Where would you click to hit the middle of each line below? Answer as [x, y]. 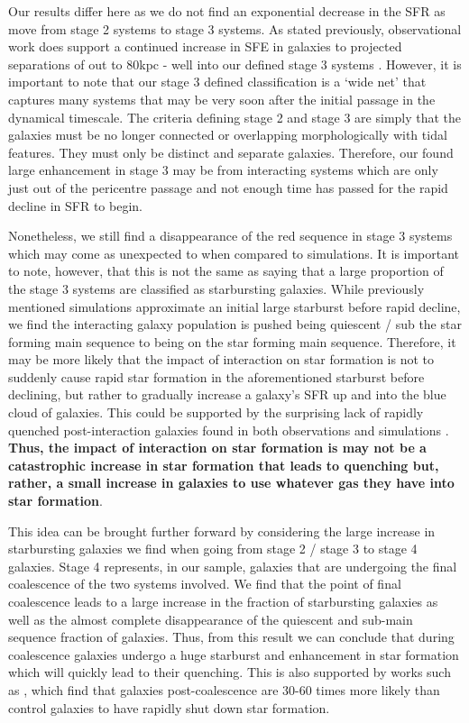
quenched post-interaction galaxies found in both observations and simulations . [229, 430]
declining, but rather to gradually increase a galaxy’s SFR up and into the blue [227, 394]
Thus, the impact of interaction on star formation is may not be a [217, 448]
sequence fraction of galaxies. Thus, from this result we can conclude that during [231, 637]
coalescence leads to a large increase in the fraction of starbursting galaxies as [223, 601]
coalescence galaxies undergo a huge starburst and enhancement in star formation [234, 654]
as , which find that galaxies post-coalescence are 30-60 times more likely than [224, 689]
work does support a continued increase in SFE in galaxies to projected [205, 46]
